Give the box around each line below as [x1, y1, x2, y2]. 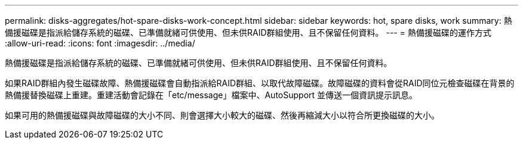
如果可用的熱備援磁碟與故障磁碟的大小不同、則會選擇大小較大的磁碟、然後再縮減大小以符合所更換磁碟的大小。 [5, 110, 439, 120]
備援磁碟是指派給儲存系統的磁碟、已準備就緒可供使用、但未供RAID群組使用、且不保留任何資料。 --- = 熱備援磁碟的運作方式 [5, 27, 491, 37]
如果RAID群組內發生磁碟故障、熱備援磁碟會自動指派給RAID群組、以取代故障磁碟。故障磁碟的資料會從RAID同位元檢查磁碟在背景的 [5, 78, 515, 88]
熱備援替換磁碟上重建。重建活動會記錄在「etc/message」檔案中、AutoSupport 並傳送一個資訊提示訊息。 [5, 90, 418, 100]
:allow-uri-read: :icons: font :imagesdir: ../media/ [5, 38, 195, 48]
